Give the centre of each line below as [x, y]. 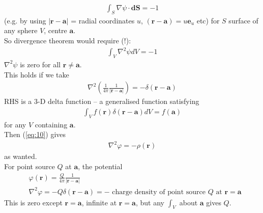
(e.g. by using [25, 20]
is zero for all [40, 64]
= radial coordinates [103, 20]
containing [51, 124]
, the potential [100, 166]
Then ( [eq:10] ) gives [35, 134]
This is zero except [33, 202]
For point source [30, 166]
